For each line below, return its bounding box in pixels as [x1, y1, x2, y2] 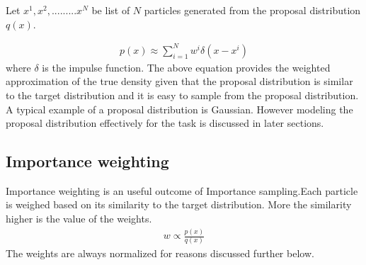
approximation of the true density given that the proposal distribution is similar [6, 74, 353, 89]
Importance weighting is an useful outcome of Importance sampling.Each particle [6, 183, 358, 198]
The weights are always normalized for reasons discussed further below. [6, 246, 314, 261]
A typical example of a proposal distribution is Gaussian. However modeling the [6, 101, 353, 116]
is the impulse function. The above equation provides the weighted [42, 60, 331, 74]
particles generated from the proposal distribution [144, 3, 361, 17]
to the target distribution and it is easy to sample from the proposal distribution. [6, 87, 359, 102]
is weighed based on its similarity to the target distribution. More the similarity [6, 197, 352, 212]
